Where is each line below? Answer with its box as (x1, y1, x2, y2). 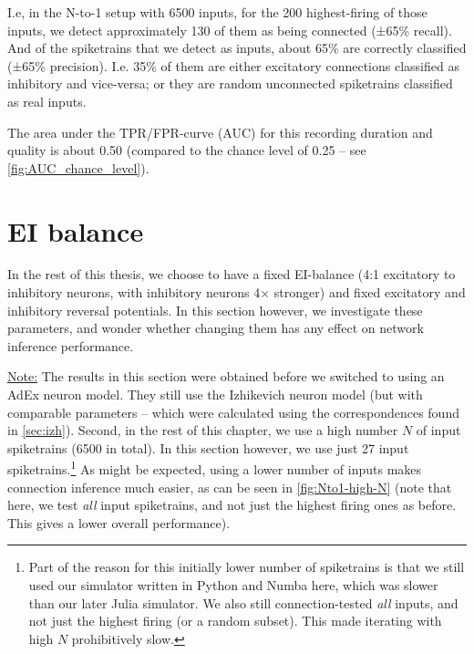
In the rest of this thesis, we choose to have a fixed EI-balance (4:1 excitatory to (7, 265, 456, 284)
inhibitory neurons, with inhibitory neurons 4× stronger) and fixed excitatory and (7, 283, 466, 302)
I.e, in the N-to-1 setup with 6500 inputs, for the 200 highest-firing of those (7, 3, 428, 21)
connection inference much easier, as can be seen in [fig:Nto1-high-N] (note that (7, 477, 452, 496)
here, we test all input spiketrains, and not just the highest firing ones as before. (7, 495, 457, 514)
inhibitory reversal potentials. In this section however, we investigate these (7, 300, 423, 319)
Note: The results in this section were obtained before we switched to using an (7, 367, 445, 386)
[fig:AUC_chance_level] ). (7, 158, 149, 177)
